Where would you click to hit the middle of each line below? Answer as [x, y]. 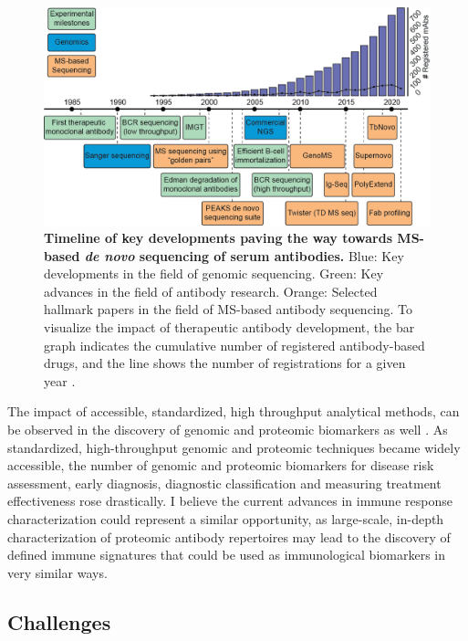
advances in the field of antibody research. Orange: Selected [211, 291]
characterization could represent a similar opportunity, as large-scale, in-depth [226, 519]
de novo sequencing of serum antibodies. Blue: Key [244, 255]
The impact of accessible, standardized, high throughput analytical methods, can [234, 411]
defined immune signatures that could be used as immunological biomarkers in [227, 555]
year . [60, 380]
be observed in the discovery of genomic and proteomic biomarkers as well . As [228, 430]
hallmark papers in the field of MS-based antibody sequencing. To [229, 309]
